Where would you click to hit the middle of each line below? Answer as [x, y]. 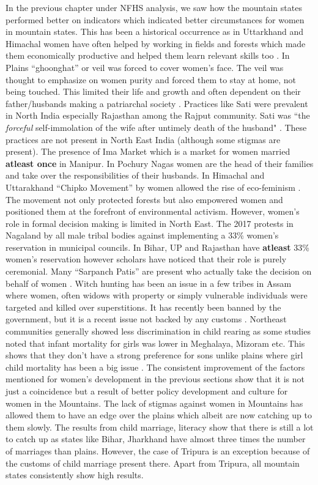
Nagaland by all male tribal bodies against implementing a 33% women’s [142, 235]
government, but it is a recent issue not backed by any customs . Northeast [146, 319]
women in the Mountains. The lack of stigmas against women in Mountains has [154, 403]
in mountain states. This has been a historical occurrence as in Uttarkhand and [155, 31]
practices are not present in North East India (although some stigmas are [143, 139]
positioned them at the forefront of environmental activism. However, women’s [153, 211]
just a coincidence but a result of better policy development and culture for [147, 391]
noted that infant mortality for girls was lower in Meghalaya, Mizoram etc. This [155, 343]
